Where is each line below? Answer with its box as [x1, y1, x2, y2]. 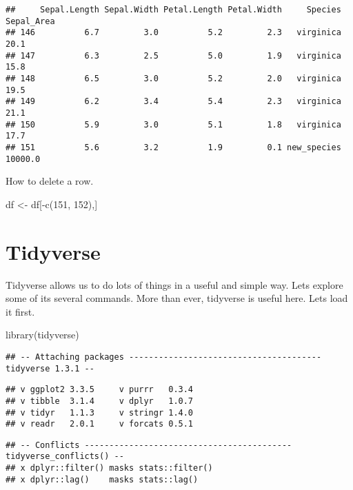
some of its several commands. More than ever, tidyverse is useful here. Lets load [6, 291, 348, 305]
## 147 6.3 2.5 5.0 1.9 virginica [6, 50, 341, 61]
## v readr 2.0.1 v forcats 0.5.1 [6, 419, 194, 429]
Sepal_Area [6, 16, 55, 26]
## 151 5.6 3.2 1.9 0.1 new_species [6, 142, 341, 152]
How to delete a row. [6, 174, 94, 188]
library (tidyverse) [6, 327, 79, 342]
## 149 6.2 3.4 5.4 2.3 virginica [6, 96, 341, 107]
